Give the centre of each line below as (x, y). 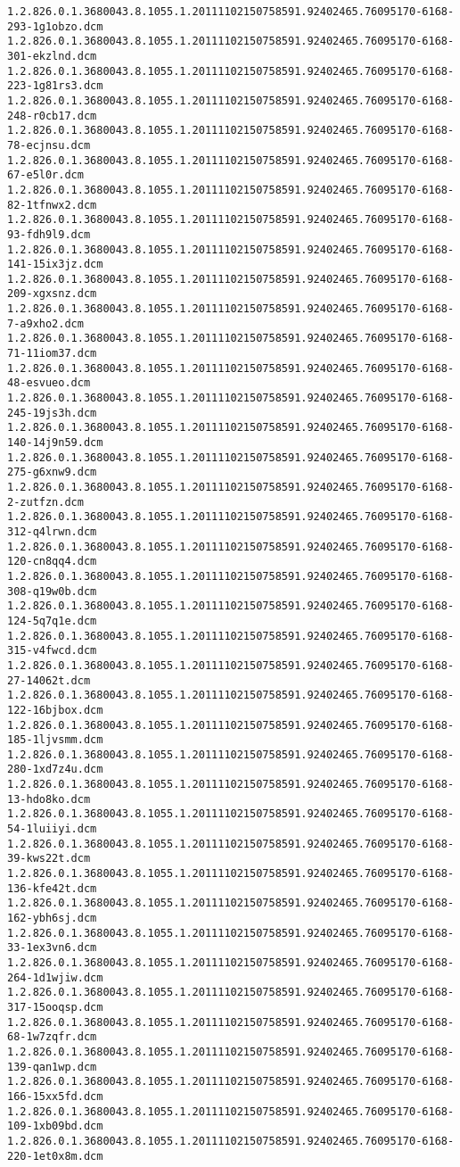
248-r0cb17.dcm (52, 116)
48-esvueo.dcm (49, 383)
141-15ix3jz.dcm (55, 265)
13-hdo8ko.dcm (49, 799)
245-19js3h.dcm (52, 413)
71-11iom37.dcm (52, 354)
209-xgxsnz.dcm (52, 294)
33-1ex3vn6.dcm (52, 948)
